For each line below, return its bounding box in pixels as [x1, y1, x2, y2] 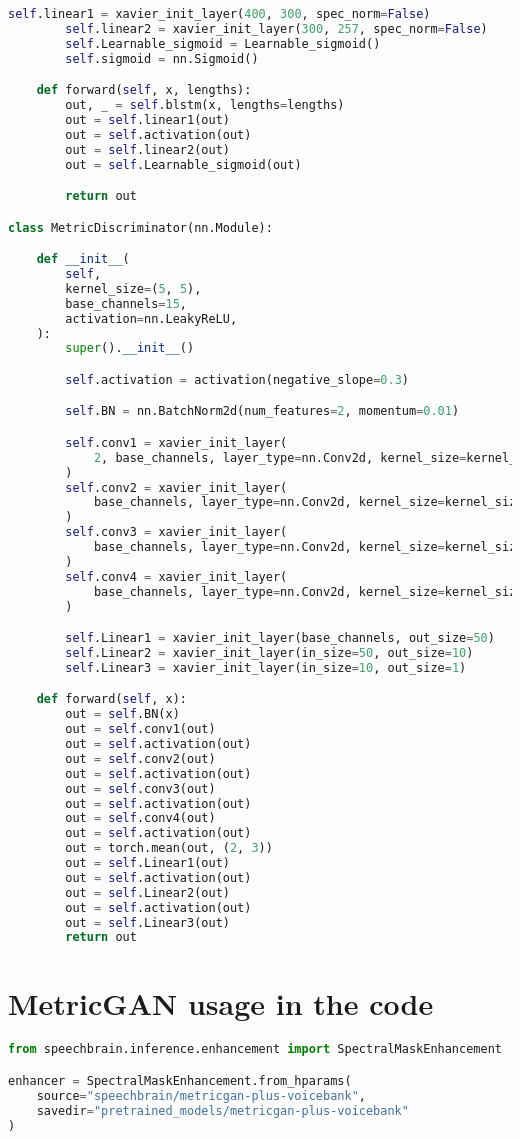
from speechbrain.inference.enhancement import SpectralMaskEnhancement [8, 1042, 502, 1057]
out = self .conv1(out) [65, 722, 216, 737]
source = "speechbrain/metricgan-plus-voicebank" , [36, 1088, 366, 1103]
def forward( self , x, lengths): [36, 83, 252, 98]
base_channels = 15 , [65, 296, 188, 311]
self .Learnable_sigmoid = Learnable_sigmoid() [65, 36, 381, 51]
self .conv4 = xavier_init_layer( [65, 569, 288, 584]
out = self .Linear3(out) [65, 915, 230, 930]
